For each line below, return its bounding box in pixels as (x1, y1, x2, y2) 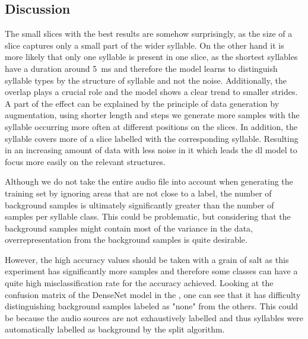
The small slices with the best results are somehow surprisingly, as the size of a (5, 27, 293, 40)
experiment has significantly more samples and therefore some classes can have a (5, 265, 298, 277)
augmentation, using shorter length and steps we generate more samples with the (5, 109, 300, 121)
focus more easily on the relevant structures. (5, 155, 166, 167)
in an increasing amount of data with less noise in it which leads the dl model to (5, 144, 297, 156)
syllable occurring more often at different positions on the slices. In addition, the (5, 120, 298, 132)
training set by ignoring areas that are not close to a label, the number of (5, 186, 272, 199)
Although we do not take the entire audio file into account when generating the (5, 175, 293, 188)
